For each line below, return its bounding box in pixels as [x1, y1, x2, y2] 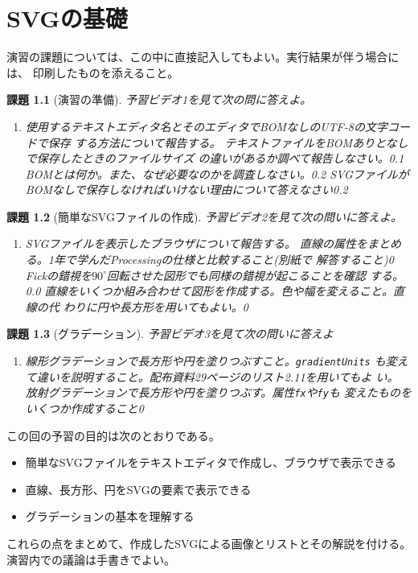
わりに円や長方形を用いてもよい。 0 [63, 298, 248, 315]
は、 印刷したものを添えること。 [6, 64, 179, 80]
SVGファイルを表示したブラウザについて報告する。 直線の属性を [25, 235, 367, 252]
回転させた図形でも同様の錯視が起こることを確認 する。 [106, 266, 404, 283]
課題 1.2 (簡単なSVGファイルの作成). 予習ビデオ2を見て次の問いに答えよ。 [6, 208, 403, 225]
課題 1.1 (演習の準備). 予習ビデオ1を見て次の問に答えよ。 [6, 91, 312, 108]
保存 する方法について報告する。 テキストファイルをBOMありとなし [47, 134, 408, 150]
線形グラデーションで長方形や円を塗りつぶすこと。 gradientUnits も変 [25, 352, 397, 369]
